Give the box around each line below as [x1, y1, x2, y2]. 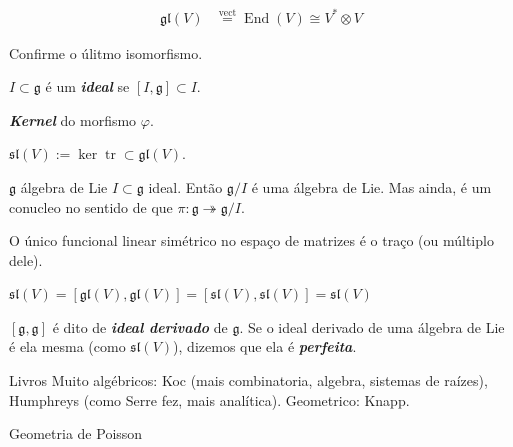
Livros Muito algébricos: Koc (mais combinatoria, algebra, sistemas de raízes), [9, 370, 488, 391]
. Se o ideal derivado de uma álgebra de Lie [239, 316, 505, 337]
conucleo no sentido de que [9, 196, 173, 217]
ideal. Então [148, 176, 223, 197]
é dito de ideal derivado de [52, 316, 228, 337]
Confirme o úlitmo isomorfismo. [9, 42, 203, 63]
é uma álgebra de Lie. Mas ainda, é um [251, 176, 492, 197]
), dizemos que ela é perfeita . [173, 336, 357, 357]
